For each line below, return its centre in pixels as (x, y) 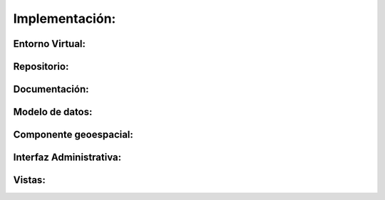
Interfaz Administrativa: (67, 158)
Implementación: (65, 19)
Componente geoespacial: (73, 135)
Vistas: (29, 180)
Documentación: (51, 89)
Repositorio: (41, 67)
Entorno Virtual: (49, 44)
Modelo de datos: (53, 112)
